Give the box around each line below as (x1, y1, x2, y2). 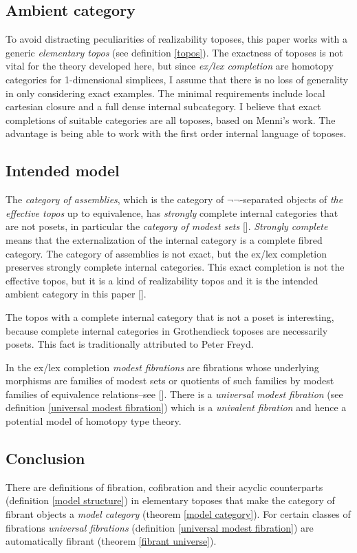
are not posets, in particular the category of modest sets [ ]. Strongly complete (6, 219, 328, 233)
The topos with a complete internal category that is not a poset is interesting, (6, 309, 334, 324)
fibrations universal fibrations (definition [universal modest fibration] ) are (6, 520, 314, 534)
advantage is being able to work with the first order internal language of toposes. (6, 126, 347, 140)
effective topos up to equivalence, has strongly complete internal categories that (6, 205, 338, 220)
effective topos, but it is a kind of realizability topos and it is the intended (6, 273, 318, 287)
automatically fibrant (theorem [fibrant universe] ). (6, 534, 217, 548)
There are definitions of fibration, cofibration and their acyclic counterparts (6, 479, 323, 494)
